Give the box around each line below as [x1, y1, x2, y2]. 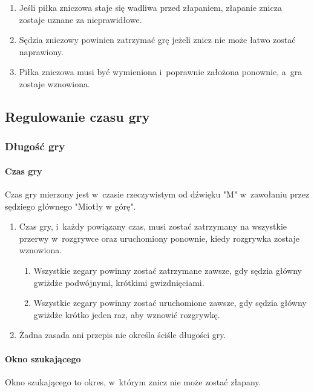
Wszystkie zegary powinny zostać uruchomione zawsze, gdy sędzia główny [33, 296, 307, 309]
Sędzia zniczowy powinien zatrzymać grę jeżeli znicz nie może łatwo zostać [19, 33, 296, 46]
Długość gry [5, 139, 65, 154]
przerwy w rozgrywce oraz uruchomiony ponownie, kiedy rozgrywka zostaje [19, 231, 299, 244]
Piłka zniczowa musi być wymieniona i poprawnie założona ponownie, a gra [19, 65, 303, 78]
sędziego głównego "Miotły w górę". [5, 199, 136, 212]
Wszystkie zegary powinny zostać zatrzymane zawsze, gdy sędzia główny [33, 264, 302, 276]
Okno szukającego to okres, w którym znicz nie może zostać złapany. [5, 375, 261, 388]
